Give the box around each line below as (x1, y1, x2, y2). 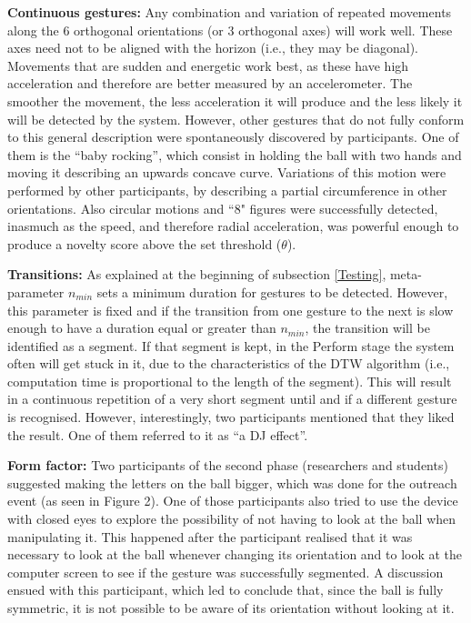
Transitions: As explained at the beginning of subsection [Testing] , (7, 265, 386, 284)
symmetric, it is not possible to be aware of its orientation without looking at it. (7, 598, 455, 617)
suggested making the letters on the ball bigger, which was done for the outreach (7, 473, 457, 492)
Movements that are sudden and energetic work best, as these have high (7, 55, 409, 75)
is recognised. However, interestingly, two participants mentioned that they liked (7, 407, 455, 427)
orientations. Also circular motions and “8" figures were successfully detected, (7, 198, 438, 217)
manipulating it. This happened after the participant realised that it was (7, 527, 413, 546)
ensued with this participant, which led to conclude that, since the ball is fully (7, 580, 444, 599)
